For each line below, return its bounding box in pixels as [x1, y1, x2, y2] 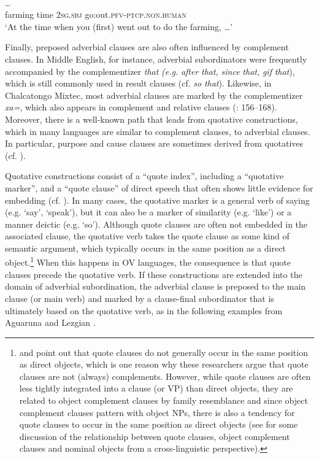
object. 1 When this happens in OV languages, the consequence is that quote [5, 254, 291, 269]
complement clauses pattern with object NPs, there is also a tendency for [19, 406, 295, 418]
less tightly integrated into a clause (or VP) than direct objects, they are [19, 382, 293, 395]
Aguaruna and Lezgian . [5, 316, 96, 329]
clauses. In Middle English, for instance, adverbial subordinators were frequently [5, 52, 307, 65]
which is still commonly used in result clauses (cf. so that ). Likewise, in [5, 77, 272, 90]
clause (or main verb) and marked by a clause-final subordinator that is [5, 291, 274, 304]
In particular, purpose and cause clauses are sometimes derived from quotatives [5, 137, 304, 150]
